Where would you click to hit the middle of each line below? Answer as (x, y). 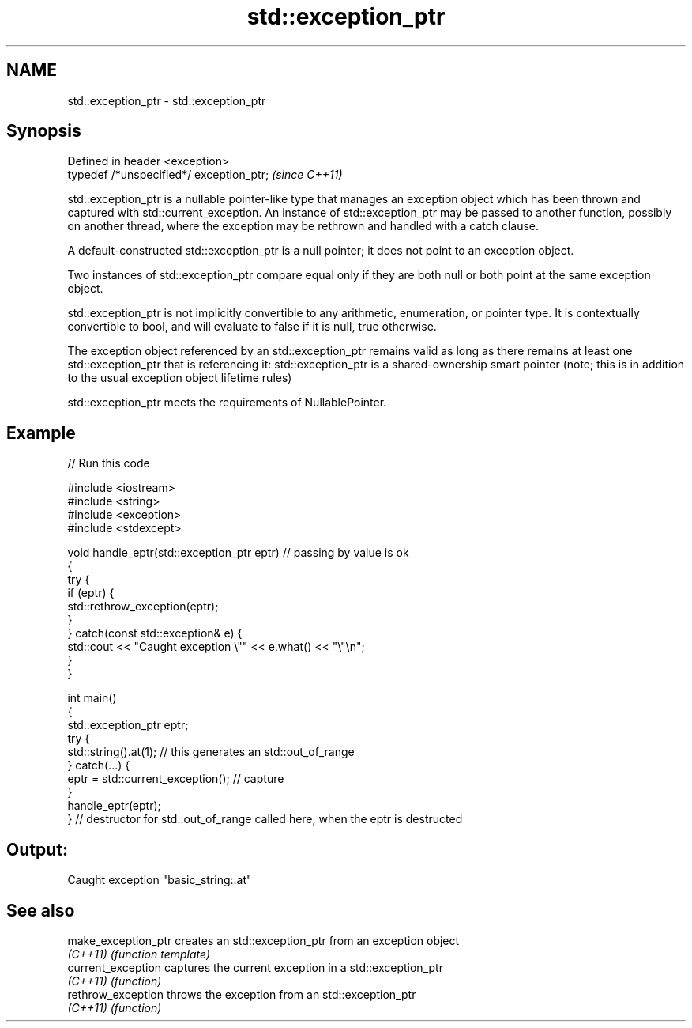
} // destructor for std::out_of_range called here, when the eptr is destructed (265, 819)
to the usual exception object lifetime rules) (180, 378)
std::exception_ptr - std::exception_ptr (167, 100)
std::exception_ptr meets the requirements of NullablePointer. (227, 403)
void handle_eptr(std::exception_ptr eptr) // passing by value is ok (238, 553)
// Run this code (109, 463)
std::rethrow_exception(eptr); (143, 607)
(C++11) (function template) (139, 954)
